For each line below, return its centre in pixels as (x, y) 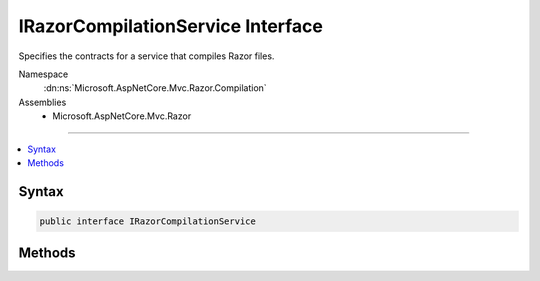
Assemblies (42, 102)
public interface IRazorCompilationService (148, 221)
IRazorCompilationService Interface (171, 26)
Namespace (43, 74)
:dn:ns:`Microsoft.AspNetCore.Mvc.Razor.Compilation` (155, 88)
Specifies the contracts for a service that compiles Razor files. (146, 56)
